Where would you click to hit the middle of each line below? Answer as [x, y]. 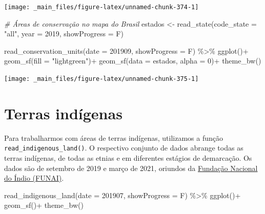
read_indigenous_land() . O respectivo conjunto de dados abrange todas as [124, 148]
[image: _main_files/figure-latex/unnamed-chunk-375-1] [101, 79]
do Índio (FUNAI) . [34, 178]
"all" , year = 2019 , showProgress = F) [64, 34]
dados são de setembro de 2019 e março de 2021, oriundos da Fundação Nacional [131, 168]
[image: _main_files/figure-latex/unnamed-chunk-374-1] [101, 7]
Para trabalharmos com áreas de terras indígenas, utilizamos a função [114, 137]
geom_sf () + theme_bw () [44, 205]
